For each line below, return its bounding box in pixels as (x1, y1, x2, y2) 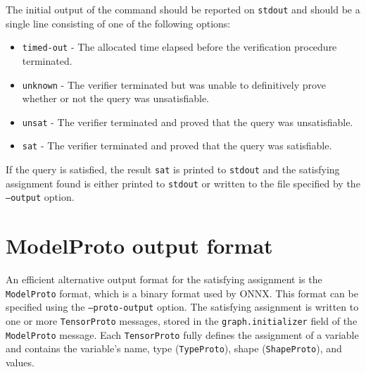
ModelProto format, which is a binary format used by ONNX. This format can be (6, 285, 358, 300)
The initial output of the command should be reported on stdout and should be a (6, 2, 360, 16)
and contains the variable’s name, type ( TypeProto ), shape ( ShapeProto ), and (6, 341, 342, 356)
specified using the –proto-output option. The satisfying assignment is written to (6, 299, 359, 314)
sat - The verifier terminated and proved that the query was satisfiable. (22, 138, 332, 153)
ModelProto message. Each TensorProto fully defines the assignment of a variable (6, 327, 359, 342)
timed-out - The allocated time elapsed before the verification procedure (22, 39, 337, 54)
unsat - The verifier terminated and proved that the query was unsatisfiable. (22, 114, 353, 129)
